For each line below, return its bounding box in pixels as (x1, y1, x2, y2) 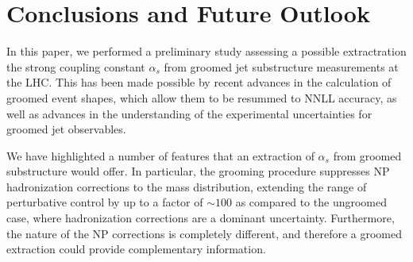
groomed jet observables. (6, 121, 126, 137)
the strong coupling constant (6, 58, 145, 75)
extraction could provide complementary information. (6, 241, 266, 257)
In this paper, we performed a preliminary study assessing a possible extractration (6, 43, 407, 60)
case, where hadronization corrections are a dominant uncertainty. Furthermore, (6, 210, 395, 226)
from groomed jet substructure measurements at (164, 58, 399, 75)
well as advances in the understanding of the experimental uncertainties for (6, 105, 372, 121)
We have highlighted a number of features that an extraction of (6, 147, 315, 164)
